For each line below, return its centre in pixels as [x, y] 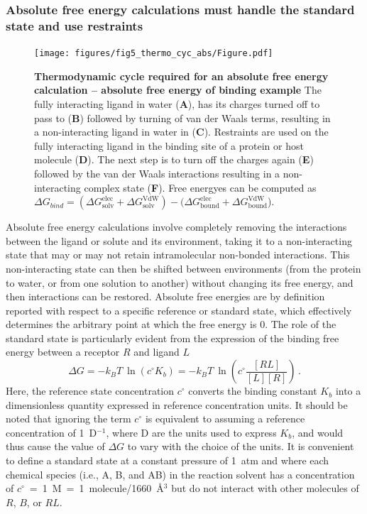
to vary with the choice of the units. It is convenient [241, 446]
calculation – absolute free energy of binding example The [178, 90]
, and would [318, 432]
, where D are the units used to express [191, 432]
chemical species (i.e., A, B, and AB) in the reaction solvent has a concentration [180, 474]
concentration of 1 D [51, 432]
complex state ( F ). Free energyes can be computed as [200, 187]
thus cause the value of [55, 446]
